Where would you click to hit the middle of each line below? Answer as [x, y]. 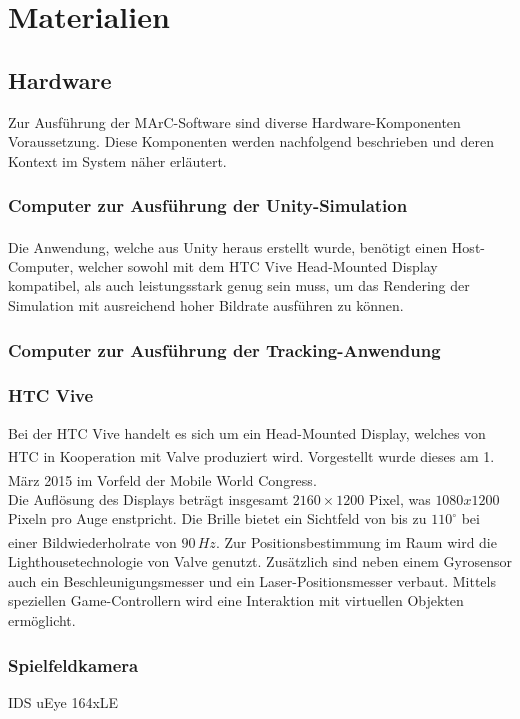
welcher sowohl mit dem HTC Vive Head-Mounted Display [258, 265]
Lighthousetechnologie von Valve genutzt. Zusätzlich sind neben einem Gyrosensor [260, 561]
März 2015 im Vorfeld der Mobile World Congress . [162, 479]
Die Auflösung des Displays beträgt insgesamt [148, 498]
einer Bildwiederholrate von [92, 541]
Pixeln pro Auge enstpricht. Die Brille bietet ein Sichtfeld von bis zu [217, 518]
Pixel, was [399, 498]
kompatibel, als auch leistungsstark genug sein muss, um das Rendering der [239, 285]
